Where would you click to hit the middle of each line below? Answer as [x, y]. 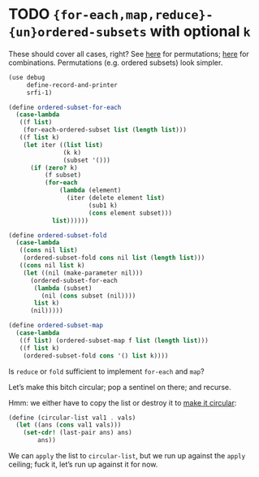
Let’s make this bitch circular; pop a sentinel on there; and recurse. [120, 387]
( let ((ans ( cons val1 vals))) [69, 425]
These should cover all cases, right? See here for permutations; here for [129, 54]
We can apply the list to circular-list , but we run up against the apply [127, 456]
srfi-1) [39, 93]
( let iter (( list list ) [63, 145]
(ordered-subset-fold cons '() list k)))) [96, 356]
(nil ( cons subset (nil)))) [88, 296]
